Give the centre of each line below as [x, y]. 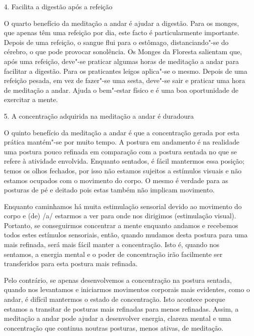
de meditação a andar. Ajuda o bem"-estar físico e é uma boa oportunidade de [121, 90]
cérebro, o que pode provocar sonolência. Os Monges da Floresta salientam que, [123, 52]
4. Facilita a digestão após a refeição [58, 6]
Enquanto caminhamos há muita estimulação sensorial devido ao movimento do [123, 206]
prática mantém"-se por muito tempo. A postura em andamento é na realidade [122, 142]
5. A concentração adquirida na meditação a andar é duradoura [99, 115]
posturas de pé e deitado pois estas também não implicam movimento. [109, 190]
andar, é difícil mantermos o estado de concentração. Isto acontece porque [115, 299]
